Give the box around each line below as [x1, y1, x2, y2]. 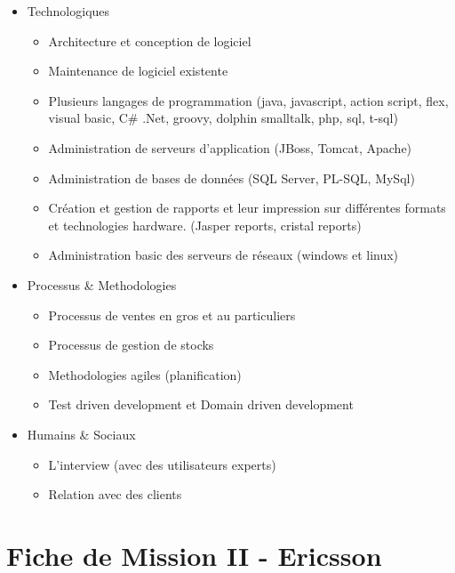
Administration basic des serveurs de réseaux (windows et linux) [48, 246, 399, 264]
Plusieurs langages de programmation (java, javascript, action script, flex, [48, 91, 449, 109]
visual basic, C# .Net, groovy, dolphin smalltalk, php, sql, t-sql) [48, 109, 398, 127]
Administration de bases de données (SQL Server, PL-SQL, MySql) [48, 168, 415, 187]
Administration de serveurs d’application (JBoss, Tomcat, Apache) [48, 138, 412, 157]
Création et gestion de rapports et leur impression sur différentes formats [48, 198, 446, 217]
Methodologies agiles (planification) [48, 365, 242, 383]
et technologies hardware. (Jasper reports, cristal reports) [48, 215, 362, 234]
